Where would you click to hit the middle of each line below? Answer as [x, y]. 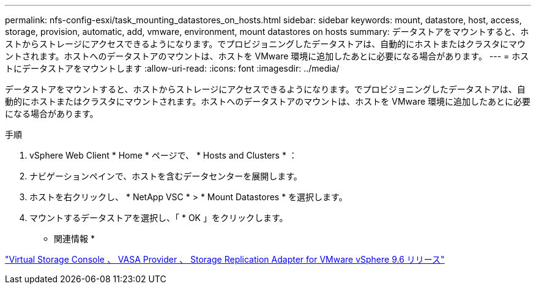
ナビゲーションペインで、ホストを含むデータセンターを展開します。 [166, 176]
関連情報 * [74, 238]
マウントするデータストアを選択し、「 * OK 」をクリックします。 [159, 218]
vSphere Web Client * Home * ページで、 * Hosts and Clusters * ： [163, 155]
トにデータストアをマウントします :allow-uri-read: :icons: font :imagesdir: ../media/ [172, 68]
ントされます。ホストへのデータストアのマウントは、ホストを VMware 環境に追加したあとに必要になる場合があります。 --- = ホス [267, 56]
